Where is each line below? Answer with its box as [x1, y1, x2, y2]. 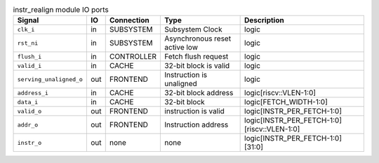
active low [164, 43, 199, 52]
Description [244, 15, 284, 25]
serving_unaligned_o [17, 76, 84, 83]
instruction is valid [164, 106, 225, 116]
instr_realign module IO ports [13, 5, 109, 15]
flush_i [17, 52, 42, 60]
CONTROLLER [109, 52, 157, 62]
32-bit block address [164, 88, 234, 98]
